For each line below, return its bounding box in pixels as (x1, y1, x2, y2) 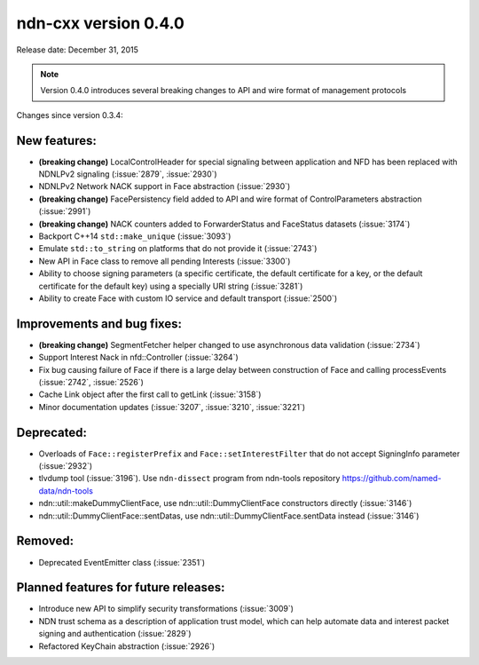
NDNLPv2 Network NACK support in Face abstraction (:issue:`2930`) (38, 181, 291, 192)
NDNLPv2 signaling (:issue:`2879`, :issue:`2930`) (38, 169, 217, 179)
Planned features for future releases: (16, 580, 225, 595)
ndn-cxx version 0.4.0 (16, 13, 185, 33)
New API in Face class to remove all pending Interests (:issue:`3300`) (38, 256, 291, 266)
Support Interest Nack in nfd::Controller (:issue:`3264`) (38, 352, 239, 363)
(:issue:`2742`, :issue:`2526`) (38, 377, 144, 387)
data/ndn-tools (38, 485, 93, 496)
